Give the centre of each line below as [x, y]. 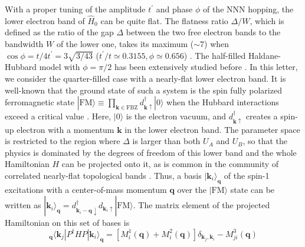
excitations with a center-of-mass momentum [86, 189]
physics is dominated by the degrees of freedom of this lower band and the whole [151, 152]
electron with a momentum [65, 129]
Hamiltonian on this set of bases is [67, 223]
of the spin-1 [247, 175]
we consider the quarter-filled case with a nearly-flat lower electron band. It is [145, 78]
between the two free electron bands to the [203, 32]
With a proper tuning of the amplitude [75, 9]
